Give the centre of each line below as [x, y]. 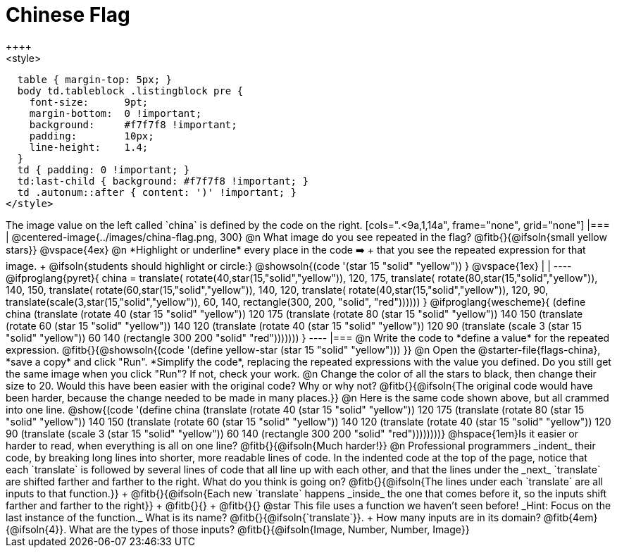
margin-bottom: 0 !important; [116, 113]
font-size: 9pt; [89, 102]
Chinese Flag [68, 15]
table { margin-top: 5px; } [95, 79]
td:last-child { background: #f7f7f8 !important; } [163, 181]
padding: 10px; [92, 136]
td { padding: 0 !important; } [104, 169]
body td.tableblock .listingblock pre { [130, 91]
